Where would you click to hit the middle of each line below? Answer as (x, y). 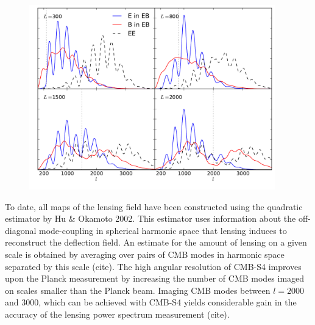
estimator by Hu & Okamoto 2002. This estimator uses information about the (150, 218)
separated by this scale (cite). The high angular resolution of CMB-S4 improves (153, 266)
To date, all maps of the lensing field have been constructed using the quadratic (154, 206)
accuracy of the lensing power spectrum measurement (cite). (117, 314)
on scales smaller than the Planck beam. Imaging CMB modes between (138, 290)
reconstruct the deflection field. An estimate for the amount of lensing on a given (156, 242)
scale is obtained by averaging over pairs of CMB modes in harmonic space (145, 254)
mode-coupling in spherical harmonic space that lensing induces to (163, 230)
